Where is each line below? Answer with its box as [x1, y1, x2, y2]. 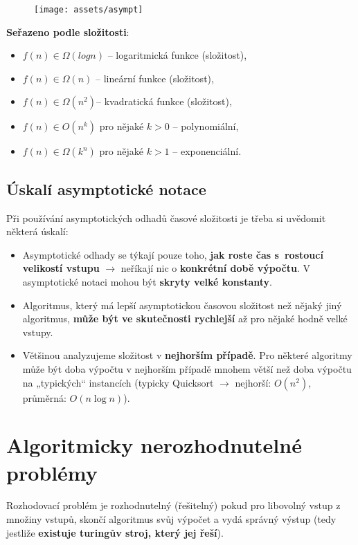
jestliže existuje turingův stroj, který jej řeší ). [6, 525, 224, 539]
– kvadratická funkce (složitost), [96, 94, 232, 109]
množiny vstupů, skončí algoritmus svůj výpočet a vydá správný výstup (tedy [6, 512, 337, 526]
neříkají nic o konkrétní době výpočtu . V [120, 261, 310, 275]
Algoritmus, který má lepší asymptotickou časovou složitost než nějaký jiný [22, 297, 342, 312]
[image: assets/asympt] [34, 5, 143, 15]
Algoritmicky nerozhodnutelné [6, 431, 302, 459]
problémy [6, 458, 98, 486]
